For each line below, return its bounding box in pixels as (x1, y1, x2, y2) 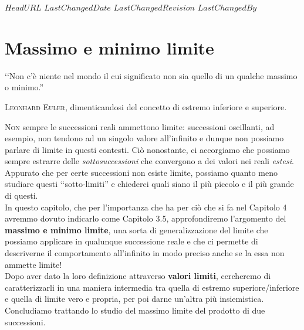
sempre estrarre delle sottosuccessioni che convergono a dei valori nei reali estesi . (5, 155, 294, 167)
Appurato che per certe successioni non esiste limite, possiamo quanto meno (5, 166, 278, 178)
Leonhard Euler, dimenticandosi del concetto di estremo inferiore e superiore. (5, 100, 287, 113)
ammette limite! (5, 258, 62, 270)
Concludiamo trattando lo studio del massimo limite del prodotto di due (5, 304, 265, 316)
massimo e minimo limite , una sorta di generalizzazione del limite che (5, 223, 268, 236)
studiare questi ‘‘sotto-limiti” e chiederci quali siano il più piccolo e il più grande (5, 178, 294, 190)
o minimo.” (5, 81, 44, 93)
